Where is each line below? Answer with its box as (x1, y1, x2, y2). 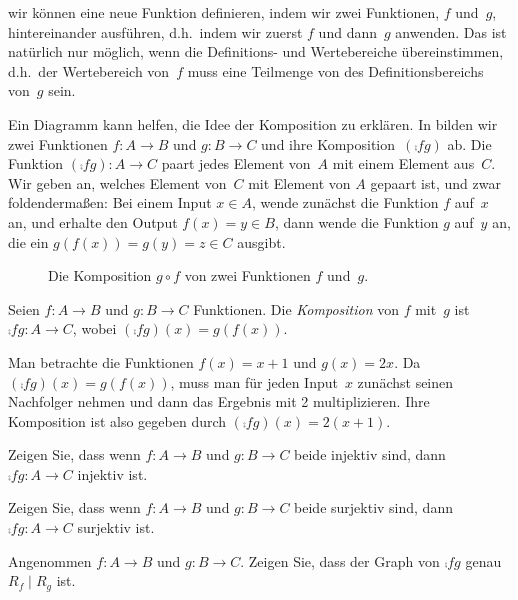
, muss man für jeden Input (170, 371, 338, 392)
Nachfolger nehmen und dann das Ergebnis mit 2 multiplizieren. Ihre (8, 391, 430, 412)
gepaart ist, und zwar (370, 172, 501, 193)
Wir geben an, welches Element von (8, 172, 227, 193)
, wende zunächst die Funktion (251, 192, 439, 213)
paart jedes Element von (161, 153, 311, 174)
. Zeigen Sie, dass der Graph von (240, 550, 440, 571)
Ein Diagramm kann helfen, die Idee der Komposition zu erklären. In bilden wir (8, 113, 498, 134)
